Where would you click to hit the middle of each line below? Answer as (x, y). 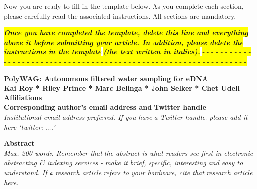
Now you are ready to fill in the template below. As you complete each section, (124, 6)
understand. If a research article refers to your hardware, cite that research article (128, 172)
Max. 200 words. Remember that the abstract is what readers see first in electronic (128, 153)
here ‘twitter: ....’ (30, 126)
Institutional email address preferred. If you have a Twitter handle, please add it (126, 117)
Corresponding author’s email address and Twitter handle (105, 107)
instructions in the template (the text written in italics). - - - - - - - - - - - (128, 52)
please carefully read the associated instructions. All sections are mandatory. (120, 16)
